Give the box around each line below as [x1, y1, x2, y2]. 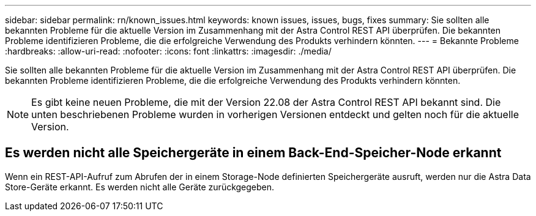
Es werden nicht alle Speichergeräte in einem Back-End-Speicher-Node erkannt [5, 145, 502, 161]
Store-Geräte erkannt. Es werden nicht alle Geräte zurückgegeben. [5, 181, 275, 192]
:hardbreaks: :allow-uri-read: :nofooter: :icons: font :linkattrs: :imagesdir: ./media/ [5, 46, 332, 56]
